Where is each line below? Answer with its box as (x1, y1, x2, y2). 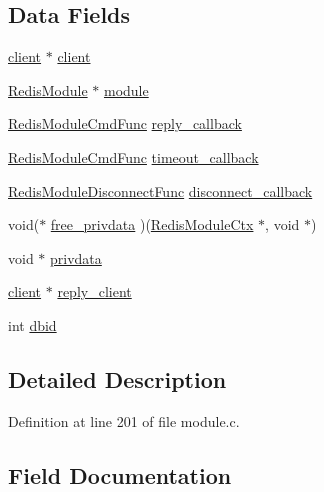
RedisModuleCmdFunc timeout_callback (8, 146, 259, 167)
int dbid (8, 314, 57, 335)
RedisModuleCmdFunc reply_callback (8, 113, 242, 134)
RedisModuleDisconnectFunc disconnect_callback (8, 180, 313, 201)
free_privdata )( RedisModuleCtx (50, 214, 254, 235)
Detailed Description (8, 363, 227, 394)
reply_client (57, 281, 132, 302)
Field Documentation (8, 459, 232, 490)
